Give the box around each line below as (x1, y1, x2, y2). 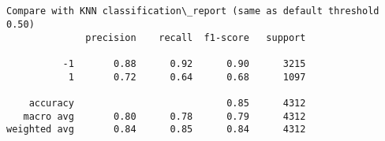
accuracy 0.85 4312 (28, 97, 306, 109)
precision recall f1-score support (85, 32, 306, 43)
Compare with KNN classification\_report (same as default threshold (6, 6, 379, 17)
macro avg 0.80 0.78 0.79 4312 (23, 110, 306, 122)
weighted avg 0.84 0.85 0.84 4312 (6, 124, 306, 135)
